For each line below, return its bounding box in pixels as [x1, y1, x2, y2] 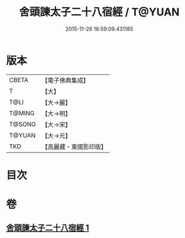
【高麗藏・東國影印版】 [41, 142, 108, 151]
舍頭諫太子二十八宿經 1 [6, 223, 90, 233]
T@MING [9, 109, 35, 117]
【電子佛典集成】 [41, 76, 90, 84]
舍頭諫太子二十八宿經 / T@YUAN [19, 5, 180, 19]
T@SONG [9, 120, 37, 128]
